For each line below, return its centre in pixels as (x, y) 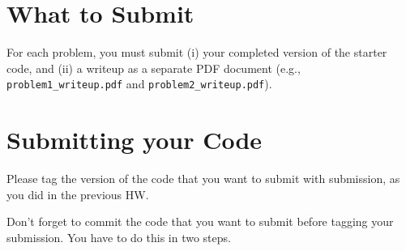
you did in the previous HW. (78, 194)
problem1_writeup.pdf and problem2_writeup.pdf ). (139, 84)
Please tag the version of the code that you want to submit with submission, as (203, 179)
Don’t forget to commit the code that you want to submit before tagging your (200, 221)
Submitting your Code (135, 140)
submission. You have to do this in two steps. (119, 237)
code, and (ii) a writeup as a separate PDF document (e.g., (154, 68)
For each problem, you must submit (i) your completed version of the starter (197, 52)
